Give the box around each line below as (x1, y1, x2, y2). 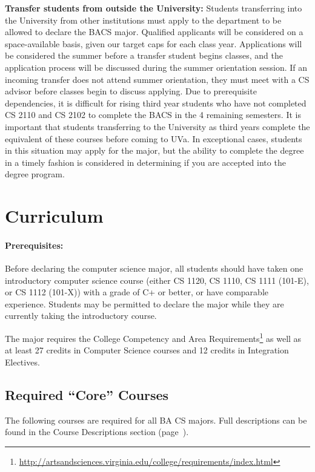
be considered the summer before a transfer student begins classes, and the (5, 49, 283, 62)
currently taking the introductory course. (5, 309, 157, 322)
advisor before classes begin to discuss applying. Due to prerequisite (5, 85, 257, 97)
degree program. (5, 168, 65, 180)
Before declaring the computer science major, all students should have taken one (5, 262, 303, 275)
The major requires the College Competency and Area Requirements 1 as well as (5, 330, 302, 344)
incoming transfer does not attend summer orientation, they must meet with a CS (5, 73, 310, 85)
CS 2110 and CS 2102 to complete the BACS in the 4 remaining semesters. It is (5, 108, 301, 121)
